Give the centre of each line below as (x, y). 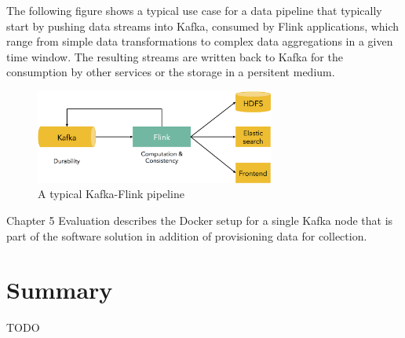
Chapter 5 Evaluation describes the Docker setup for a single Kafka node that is (200, 220)
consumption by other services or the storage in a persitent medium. (171, 72)
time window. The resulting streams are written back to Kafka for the (175, 56)
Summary (60, 290)
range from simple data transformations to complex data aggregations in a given (200, 41)
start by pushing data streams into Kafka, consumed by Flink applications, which (203, 26)
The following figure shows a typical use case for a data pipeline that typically (194, 10)
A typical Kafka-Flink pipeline (111, 194)
